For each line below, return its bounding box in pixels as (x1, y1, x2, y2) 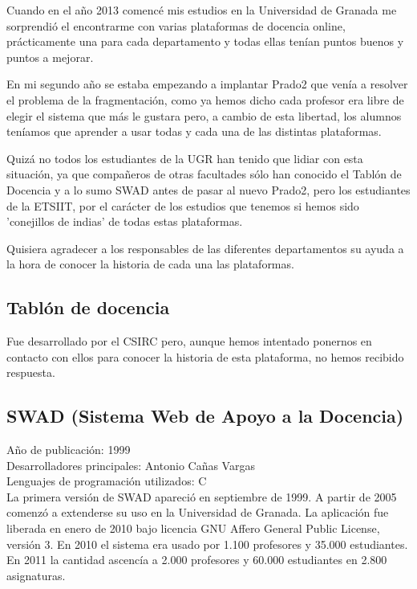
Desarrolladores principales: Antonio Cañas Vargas (6, 456, 255, 473)
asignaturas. (6, 567, 66, 583)
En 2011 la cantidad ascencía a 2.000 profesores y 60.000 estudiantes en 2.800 (6, 551, 387, 568)
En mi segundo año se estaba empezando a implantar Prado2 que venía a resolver (6, 76, 408, 92)
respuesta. (6, 364, 55, 381)
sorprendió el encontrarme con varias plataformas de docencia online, (6, 17, 346, 34)
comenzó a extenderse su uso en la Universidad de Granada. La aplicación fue (6, 504, 389, 521)
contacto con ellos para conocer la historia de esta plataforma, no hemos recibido (6, 348, 404, 365)
